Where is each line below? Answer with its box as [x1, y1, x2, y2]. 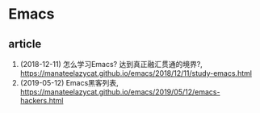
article [8, 37, 42, 51]
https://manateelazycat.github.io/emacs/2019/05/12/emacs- [19, 87, 220, 97]
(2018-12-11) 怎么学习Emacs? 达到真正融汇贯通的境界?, [19, 60, 203, 69]
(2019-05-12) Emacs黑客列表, [19, 78, 119, 87]
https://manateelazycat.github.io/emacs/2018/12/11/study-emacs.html [19, 69, 253, 77]
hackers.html [19, 96, 64, 105]
